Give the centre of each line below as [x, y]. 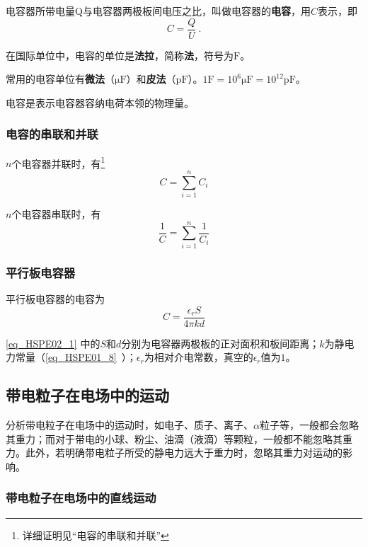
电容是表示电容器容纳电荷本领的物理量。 [100, 102]
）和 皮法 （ [151, 79]
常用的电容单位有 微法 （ [60, 79]
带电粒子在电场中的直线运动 [81, 498]
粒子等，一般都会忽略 [309, 425]
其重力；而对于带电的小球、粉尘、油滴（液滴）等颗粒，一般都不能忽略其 [174, 438]
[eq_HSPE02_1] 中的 [53, 343]
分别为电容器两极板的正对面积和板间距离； [220, 343]
